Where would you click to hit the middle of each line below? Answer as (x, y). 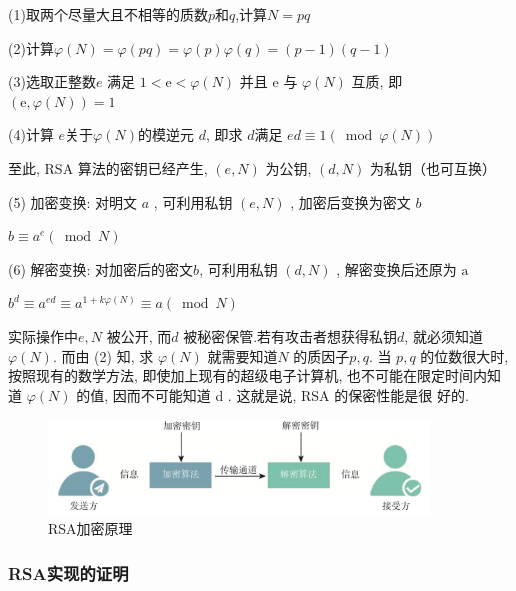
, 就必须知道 (443, 335)
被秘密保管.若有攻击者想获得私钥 (290, 335)
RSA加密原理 (90, 528)
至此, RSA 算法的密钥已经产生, (108, 167)
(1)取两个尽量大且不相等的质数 (108, 14)
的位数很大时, (464, 355)
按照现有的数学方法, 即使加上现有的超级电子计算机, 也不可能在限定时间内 (248, 375)
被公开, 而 (139, 335)
